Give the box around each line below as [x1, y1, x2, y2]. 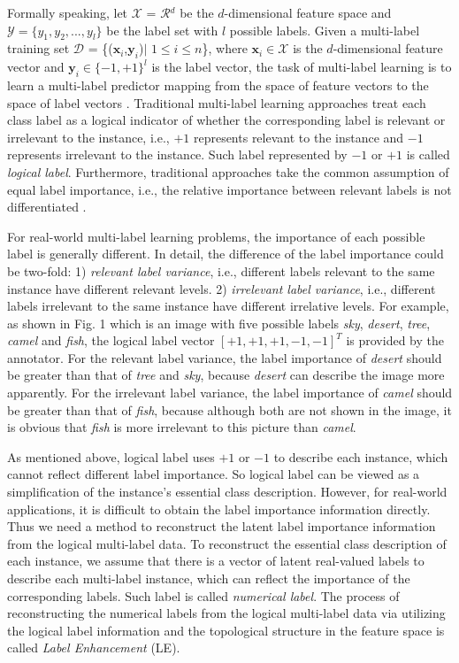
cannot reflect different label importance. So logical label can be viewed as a [7, 465, 420, 483]
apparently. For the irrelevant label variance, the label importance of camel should [7, 383, 453, 402]
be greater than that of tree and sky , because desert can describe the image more [7, 366, 445, 384]
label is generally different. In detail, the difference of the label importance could [7, 244, 444, 263]
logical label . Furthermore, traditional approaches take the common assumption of [7, 162, 449, 181]
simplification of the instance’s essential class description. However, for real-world [7, 482, 448, 501]
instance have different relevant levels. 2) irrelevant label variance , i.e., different [7, 279, 436, 297]
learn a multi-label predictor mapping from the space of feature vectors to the [7, 75, 429, 94]
